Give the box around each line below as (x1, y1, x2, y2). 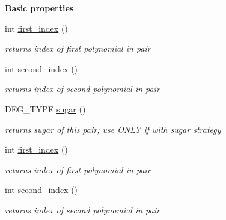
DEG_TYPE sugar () (5, 102, 86, 115)
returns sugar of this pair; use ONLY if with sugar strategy (5, 123, 221, 135)
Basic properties (5, 2, 74, 14)
